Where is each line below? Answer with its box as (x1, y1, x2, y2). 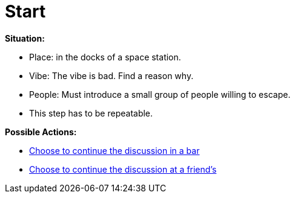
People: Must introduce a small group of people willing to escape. (29, 89, 291, 100)
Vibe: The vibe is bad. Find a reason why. (29, 70, 194, 81)
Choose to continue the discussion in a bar (29, 145, 200, 156)
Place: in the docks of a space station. (29, 51, 181, 62)
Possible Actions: (5, 126, 77, 137)
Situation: (5, 33, 45, 43)
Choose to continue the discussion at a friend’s (29, 164, 217, 174)
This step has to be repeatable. (29, 107, 153, 118)
